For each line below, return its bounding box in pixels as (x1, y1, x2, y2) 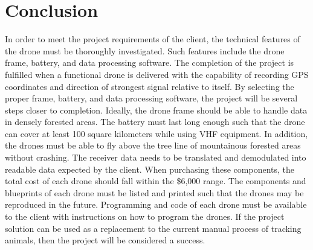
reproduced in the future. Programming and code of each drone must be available (5, 198, 307, 211)
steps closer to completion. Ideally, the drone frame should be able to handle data (5, 103, 308, 116)
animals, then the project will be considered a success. (5, 234, 205, 246)
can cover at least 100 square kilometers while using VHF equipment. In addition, (5, 127, 308, 139)
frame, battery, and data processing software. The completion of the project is (5, 56, 294, 69)
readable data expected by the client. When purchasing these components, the (5, 162, 295, 175)
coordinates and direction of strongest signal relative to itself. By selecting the (5, 80, 294, 92)
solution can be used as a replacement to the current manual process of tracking (5, 222, 302, 234)
